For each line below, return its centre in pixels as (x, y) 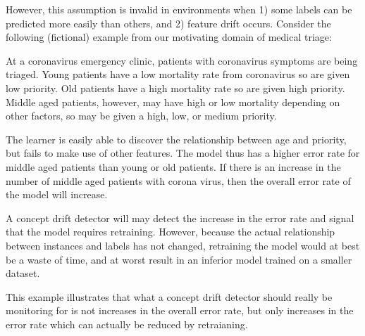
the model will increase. (57, 194)
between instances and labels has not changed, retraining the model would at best (183, 245)
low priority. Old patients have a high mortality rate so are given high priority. (175, 88)
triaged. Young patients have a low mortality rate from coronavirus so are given (178, 74)
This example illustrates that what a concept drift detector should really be (169, 296)
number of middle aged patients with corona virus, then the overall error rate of (178, 180)
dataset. (23, 273)
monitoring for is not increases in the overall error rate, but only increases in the (180, 310)
